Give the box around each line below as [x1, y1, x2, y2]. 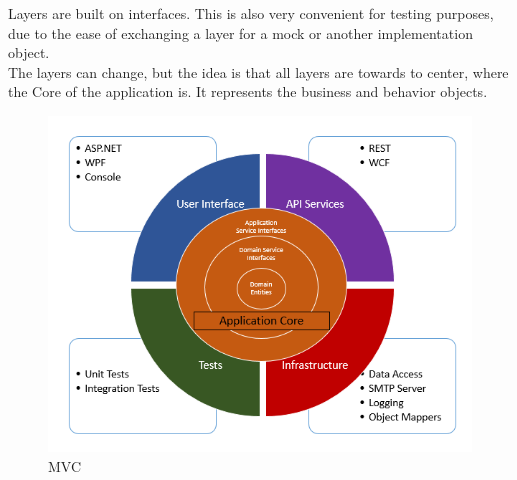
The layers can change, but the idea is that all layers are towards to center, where [8, 61, 509, 82]
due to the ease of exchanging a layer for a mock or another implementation [8, 22, 473, 43]
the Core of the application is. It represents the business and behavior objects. [8, 81, 488, 102]
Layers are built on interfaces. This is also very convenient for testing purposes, [8, 3, 494, 23]
